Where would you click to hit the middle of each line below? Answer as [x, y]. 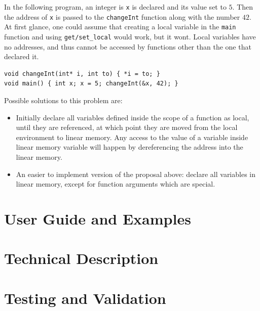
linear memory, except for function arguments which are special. [116, 184]
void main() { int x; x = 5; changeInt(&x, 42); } [91, 84]
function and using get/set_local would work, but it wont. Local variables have [130, 36]
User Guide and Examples [98, 218]
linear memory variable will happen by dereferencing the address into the [129, 147]
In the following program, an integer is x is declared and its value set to [115, 7]
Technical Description [81, 258]
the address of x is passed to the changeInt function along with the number [122, 16]
